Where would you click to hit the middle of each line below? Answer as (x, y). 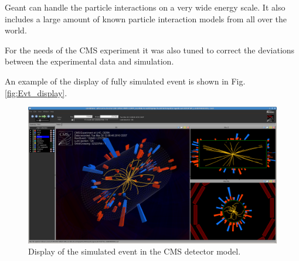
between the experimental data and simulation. (89, 61)
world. (16, 30)
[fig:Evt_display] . (36, 92)
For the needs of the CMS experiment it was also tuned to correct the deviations (150, 50)
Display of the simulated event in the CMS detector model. (135, 251)
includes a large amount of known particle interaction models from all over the (146, 18)
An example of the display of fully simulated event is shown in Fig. (125, 81)
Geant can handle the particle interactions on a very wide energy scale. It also (145, 7)
